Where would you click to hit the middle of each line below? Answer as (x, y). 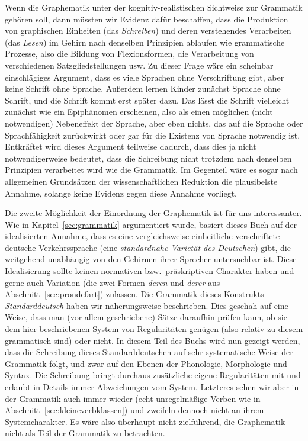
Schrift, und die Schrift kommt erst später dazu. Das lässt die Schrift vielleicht (147, 100)
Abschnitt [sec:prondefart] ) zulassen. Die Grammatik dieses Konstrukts (134, 294)
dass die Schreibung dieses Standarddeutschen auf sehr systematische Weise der (149, 352)
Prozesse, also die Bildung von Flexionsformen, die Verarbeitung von (129, 54)
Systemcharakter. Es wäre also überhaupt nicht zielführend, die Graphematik (145, 421)
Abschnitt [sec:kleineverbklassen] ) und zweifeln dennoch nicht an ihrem (134, 410)
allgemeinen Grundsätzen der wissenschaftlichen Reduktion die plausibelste (141, 181)
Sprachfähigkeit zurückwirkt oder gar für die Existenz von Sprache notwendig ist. (153, 135)
